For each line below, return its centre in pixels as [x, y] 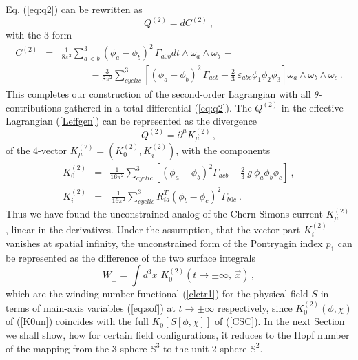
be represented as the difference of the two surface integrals [130, 257]
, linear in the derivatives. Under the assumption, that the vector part [153, 229]
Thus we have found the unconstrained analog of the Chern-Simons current [164, 214]
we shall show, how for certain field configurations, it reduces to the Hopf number [178, 335]
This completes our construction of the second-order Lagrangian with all [158, 93]
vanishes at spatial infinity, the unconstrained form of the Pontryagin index [164, 243]
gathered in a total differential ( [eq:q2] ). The [158, 107]
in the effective [312, 107]
